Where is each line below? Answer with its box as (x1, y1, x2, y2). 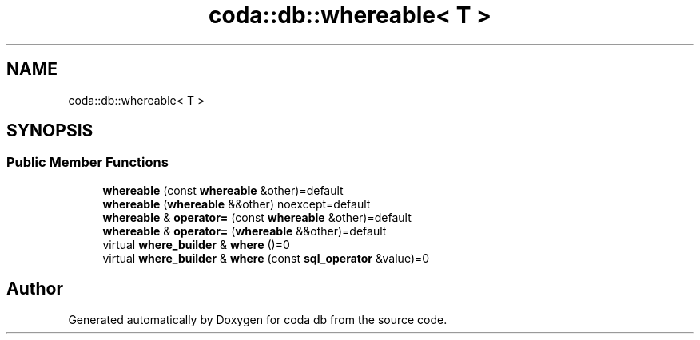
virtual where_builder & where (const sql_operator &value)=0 (102, 251, 430, 265)
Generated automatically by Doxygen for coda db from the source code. (68, 312, 447, 326)
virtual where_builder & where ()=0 (102, 237, 290, 251)
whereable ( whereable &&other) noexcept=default (102, 196, 371, 211)
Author (6, 279, 63, 299)
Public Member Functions (6, 154, 169, 171)
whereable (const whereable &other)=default (102, 183, 344, 197)
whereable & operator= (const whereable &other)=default (102, 210, 412, 224)
